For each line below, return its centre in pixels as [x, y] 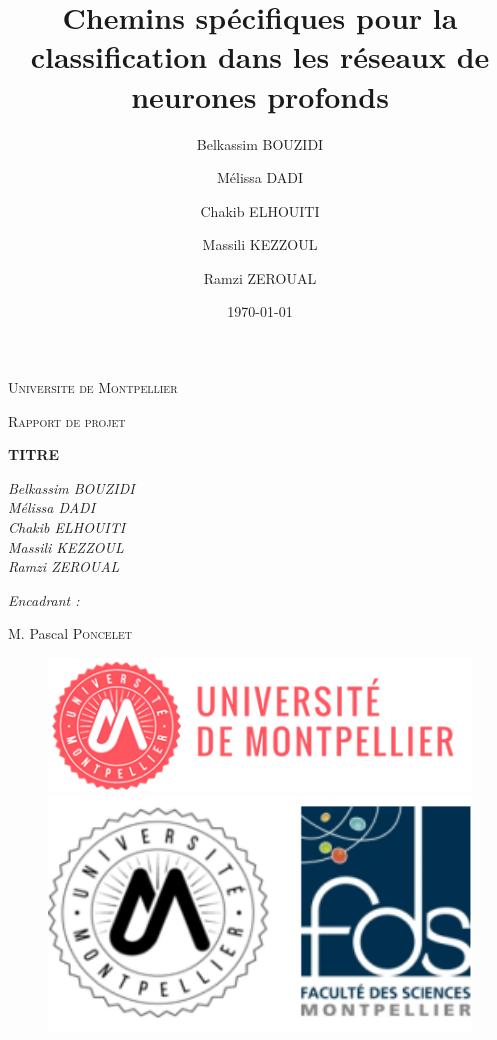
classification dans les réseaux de [260, 56]
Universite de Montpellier [93, 387]
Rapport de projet [67, 420]
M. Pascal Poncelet [70, 633]
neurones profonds [260, 95]
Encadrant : [44, 599]
